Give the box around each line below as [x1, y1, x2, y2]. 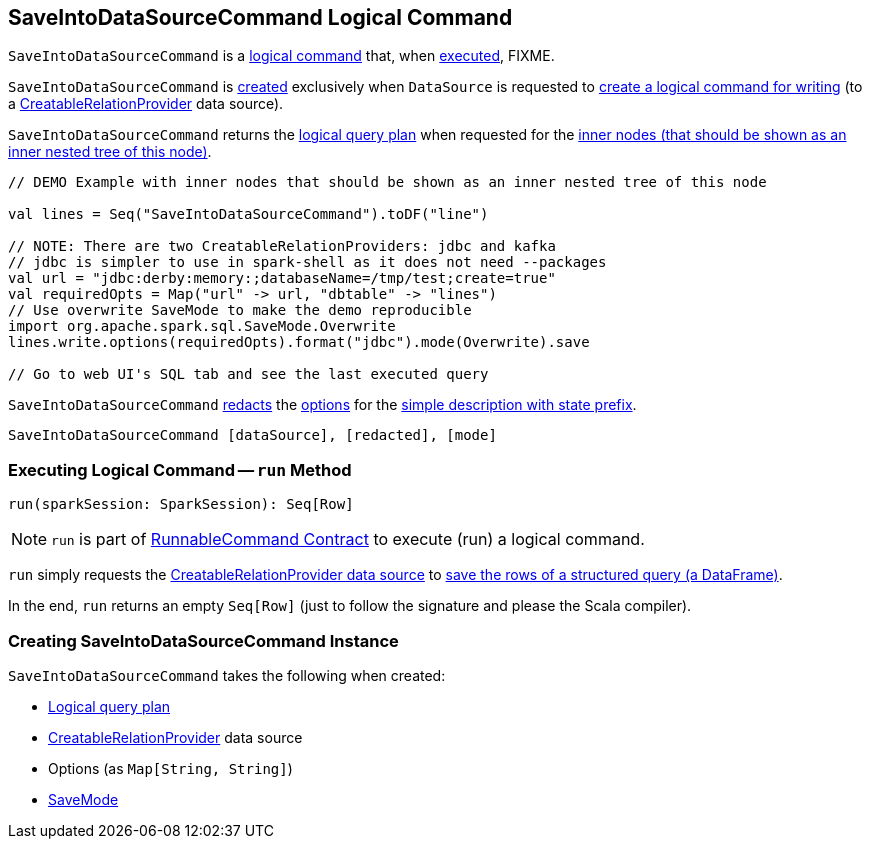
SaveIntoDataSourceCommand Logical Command [8, 5, 513, 30]
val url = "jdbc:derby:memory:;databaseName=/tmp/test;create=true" [8, 270, 556, 287]
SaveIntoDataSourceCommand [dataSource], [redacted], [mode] [8, 427, 497, 444]
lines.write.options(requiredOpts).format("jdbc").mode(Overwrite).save [8, 334, 590, 351]
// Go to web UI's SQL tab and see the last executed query [8, 366, 489, 383]
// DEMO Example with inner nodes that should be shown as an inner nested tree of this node [8, 174, 767, 191]
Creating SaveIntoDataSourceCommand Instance [8, 630, 399, 651]
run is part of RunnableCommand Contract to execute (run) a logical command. [51, 529, 645, 550]
